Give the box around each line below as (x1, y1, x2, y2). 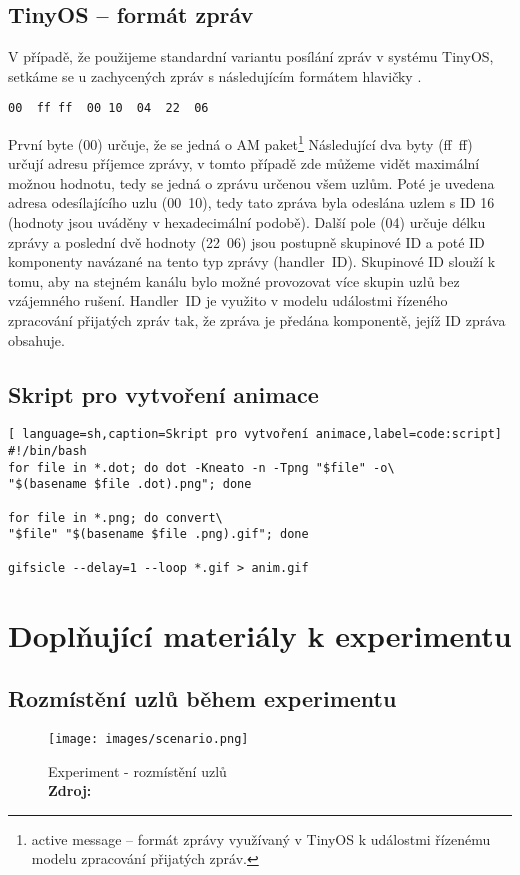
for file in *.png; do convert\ (8, 510, 223, 525)
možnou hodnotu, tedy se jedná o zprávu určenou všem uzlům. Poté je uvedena (8, 172, 495, 193)
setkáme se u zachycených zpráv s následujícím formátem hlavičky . (8, 65, 422, 86)
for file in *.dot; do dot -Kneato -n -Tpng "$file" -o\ (8, 460, 395, 475)
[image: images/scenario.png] (48, 731, 249, 746)
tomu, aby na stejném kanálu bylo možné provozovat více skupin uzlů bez (8, 270, 460, 291)
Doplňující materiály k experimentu (8, 614, 512, 655)
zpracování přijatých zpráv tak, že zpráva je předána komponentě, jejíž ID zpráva (8, 310, 506, 331)
